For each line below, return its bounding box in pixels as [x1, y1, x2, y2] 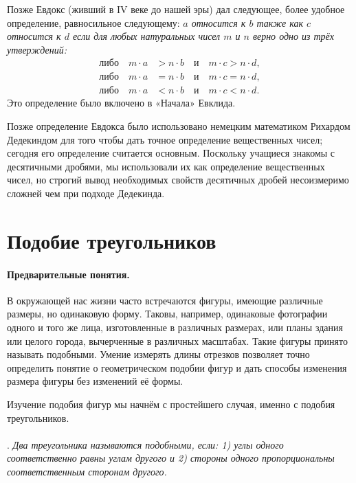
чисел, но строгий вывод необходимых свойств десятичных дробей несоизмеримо [7, 172, 349, 187]
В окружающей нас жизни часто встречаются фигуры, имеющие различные [7, 293, 323, 307]
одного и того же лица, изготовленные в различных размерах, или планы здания [7, 319, 343, 334]
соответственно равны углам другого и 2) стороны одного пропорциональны [7, 451, 335, 465]
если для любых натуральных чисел [72, 29, 221, 43]
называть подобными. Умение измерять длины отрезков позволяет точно [7, 347, 310, 361]
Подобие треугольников [7, 226, 216, 254]
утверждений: [7, 42, 67, 56]
